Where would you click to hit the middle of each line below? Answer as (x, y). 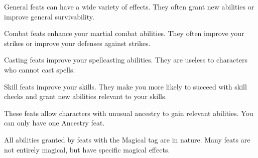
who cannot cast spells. (40, 69)
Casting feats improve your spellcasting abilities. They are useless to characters (126, 60)
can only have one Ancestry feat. (54, 123)
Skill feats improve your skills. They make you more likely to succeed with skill (125, 86)
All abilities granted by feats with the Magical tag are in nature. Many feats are (127, 139)
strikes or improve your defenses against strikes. (77, 43)
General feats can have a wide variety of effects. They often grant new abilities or (129, 6)
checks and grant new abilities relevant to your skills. (86, 96)
